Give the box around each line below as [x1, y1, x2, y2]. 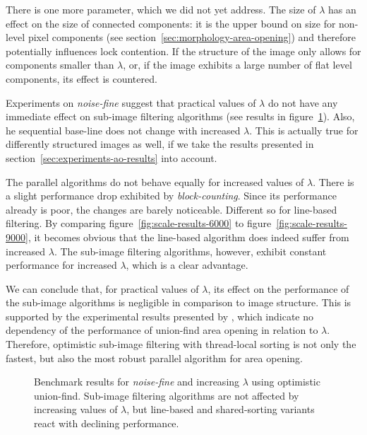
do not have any [267, 95, 338, 110]
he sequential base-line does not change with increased [6, 122, 241, 137]
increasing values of [34, 402, 118, 417]
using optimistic [251, 374, 320, 389]
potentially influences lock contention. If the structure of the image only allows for [6, 43, 361, 58]
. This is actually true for [249, 122, 359, 137]
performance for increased [6, 257, 117, 272]
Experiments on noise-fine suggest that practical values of [6, 95, 256, 110]
